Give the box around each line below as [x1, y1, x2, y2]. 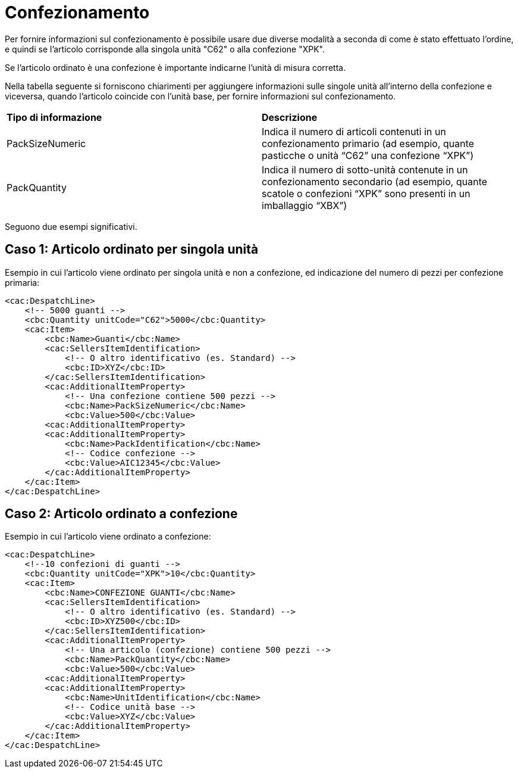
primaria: [5, 277, 40, 288]
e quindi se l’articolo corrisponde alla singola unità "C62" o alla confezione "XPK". [5, 43, 325, 54]
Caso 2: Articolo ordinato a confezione [5, 506, 238, 522]
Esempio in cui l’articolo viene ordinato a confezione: [5, 531, 211, 542]
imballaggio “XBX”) [262, 199, 347, 211]
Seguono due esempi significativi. [5, 221, 137, 232]
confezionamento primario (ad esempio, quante [262, 137, 475, 149]
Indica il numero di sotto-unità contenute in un [262, 163, 468, 176]
